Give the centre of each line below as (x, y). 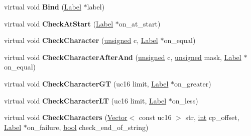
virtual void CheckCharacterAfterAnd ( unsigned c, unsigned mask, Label (123, 57)
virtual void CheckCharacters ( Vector (66, 117)
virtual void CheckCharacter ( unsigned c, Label (81, 40)
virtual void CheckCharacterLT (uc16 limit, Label (85, 100)
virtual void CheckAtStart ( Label (59, 23)
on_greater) (193, 83)
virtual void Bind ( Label (43, 6)
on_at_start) (140, 23)
